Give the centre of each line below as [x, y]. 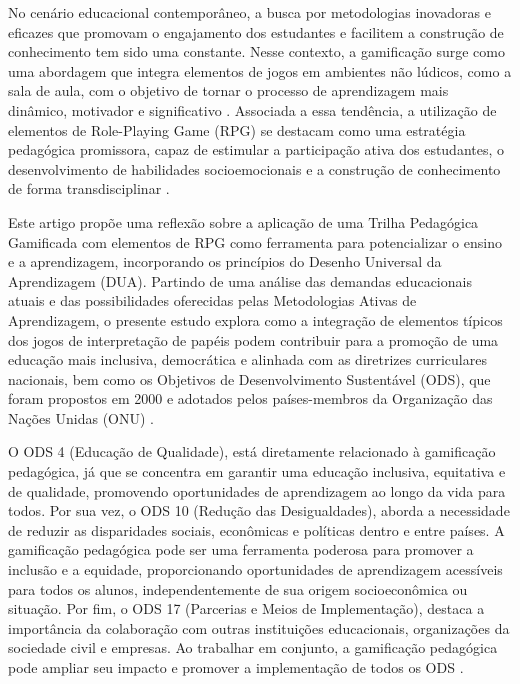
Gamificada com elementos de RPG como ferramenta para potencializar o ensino [255, 241]
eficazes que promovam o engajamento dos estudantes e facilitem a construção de [256, 31]
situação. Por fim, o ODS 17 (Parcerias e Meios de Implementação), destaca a [246, 608]
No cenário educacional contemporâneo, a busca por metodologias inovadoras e [249, 12]
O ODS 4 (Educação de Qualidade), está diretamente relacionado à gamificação [252, 451]
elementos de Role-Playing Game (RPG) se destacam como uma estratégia [237, 129]
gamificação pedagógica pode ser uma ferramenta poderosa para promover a [241, 549]
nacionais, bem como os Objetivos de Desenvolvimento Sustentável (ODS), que [249, 378]
